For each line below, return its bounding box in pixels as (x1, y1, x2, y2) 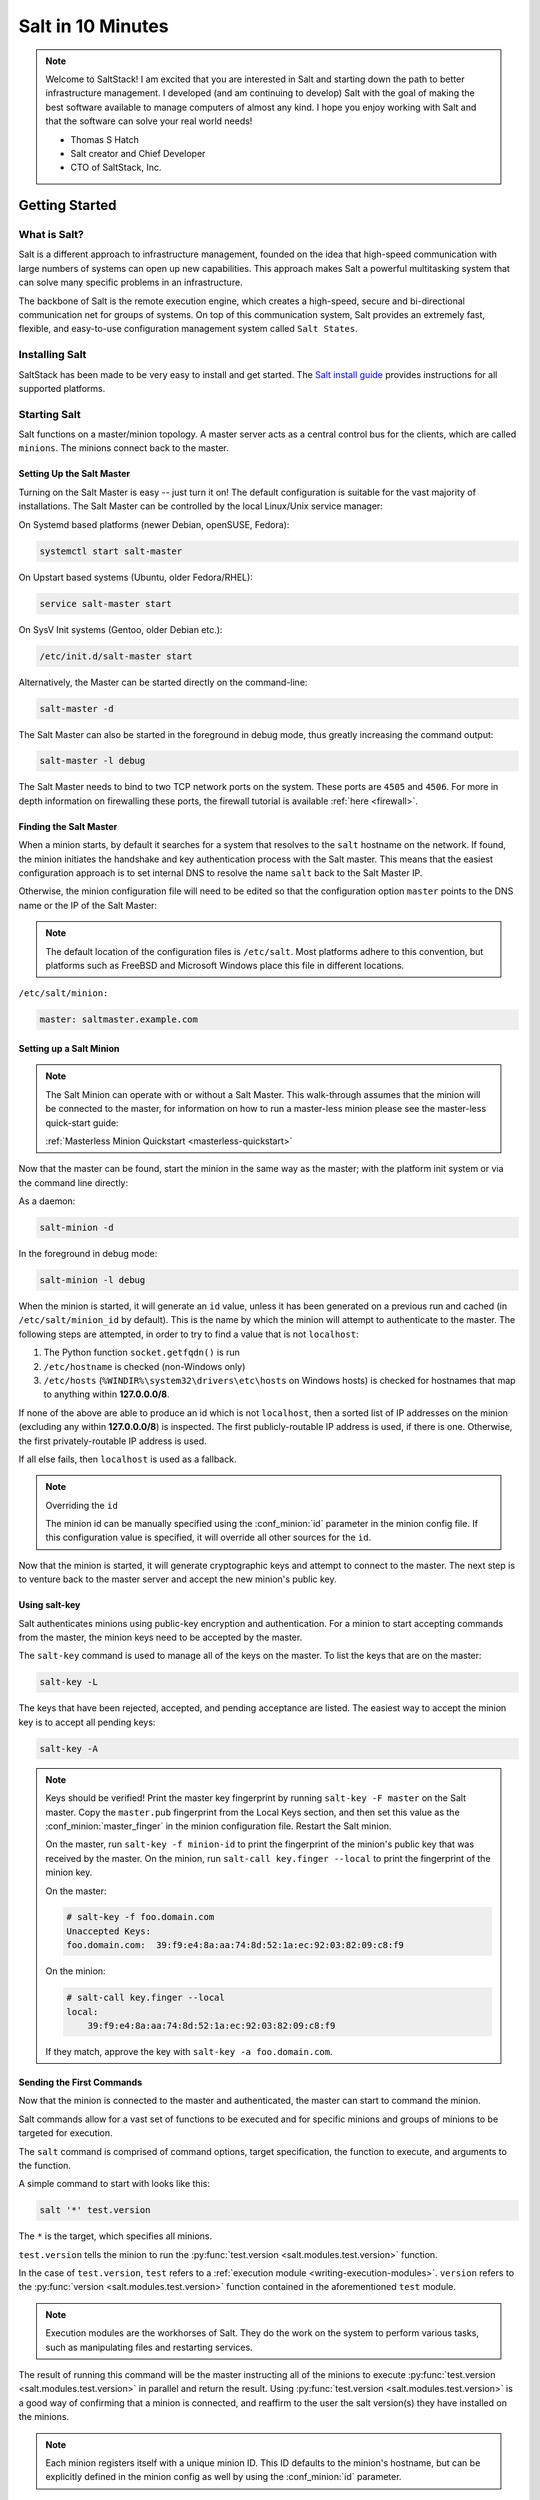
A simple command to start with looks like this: (18, 2178, 210, 2190)
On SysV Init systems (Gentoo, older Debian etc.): (18, 623, 223, 635)
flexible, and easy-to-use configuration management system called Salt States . (18, 323, 359, 335)
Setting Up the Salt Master (18, 468, 130, 480)
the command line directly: (18, 1176, 129, 1189)
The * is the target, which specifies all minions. (18, 2230, 213, 2242)
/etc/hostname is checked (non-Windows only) (43, 1360, 246, 1372)
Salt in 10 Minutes (18, 15, 169, 37)
